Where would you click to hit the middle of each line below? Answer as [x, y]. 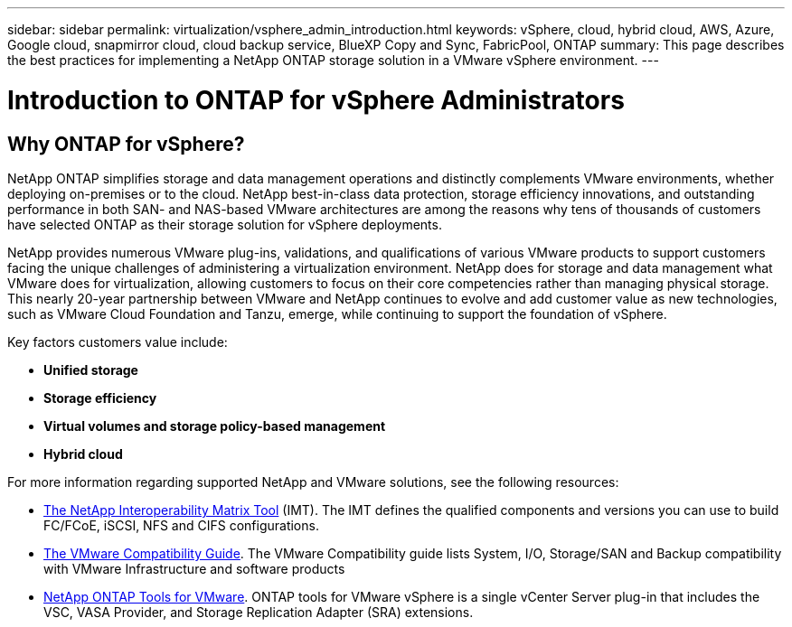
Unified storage [91, 370]
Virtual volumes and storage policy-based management [215, 426]
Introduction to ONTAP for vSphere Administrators [316, 100]
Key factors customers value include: [118, 342]
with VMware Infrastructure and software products [194, 568]
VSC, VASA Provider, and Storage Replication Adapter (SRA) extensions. [259, 612]
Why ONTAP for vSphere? [126, 144]
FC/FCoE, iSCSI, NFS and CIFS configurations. [181, 525]
